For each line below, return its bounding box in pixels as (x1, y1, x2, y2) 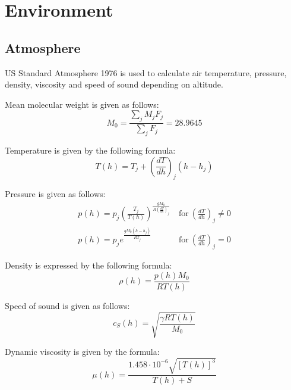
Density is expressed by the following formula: (5, 259, 172, 272)
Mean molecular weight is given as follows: (5, 98, 159, 110)
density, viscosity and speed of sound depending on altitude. (5, 78, 223, 91)
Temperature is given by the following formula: (5, 143, 176, 156)
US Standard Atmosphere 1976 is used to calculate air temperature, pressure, (5, 66, 287, 79)
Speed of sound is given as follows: (5, 299, 130, 311)
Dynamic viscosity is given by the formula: (5, 345, 160, 357)
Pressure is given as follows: (5, 188, 106, 200)
